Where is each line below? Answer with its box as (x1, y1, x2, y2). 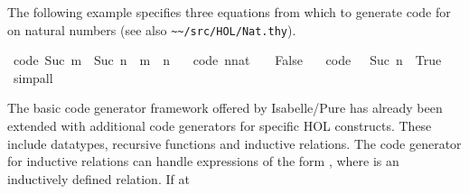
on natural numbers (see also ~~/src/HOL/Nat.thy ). (7, 20, 296, 39)
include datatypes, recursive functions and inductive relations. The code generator (7, 134, 462, 152)
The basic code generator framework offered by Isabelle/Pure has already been (7, 98, 443, 117)
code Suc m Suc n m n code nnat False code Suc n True (13, 51, 442, 69)
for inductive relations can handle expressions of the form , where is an (7, 152, 399, 171)
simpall (13, 68, 53, 87)
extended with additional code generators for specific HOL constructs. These (7, 116, 432, 135)
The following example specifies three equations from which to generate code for (7, 3, 451, 21)
